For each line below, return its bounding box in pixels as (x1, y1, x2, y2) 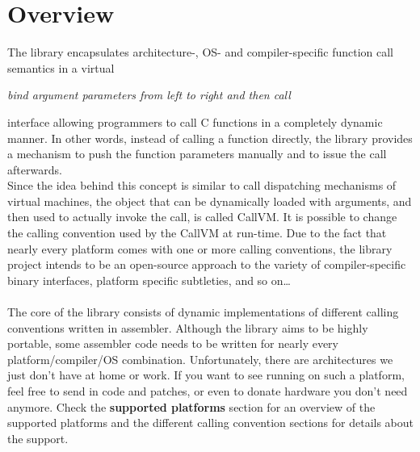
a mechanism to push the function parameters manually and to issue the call (7, 145, 387, 162)
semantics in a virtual (7, 59, 115, 76)
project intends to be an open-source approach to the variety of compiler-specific (7, 256, 406, 273)
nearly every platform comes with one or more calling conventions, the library (7, 240, 393, 257)
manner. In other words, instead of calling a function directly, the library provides (7, 129, 413, 146)
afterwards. (7, 161, 62, 178)
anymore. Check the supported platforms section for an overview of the (7, 398, 376, 415)
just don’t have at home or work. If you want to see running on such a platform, (7, 366, 405, 383)
